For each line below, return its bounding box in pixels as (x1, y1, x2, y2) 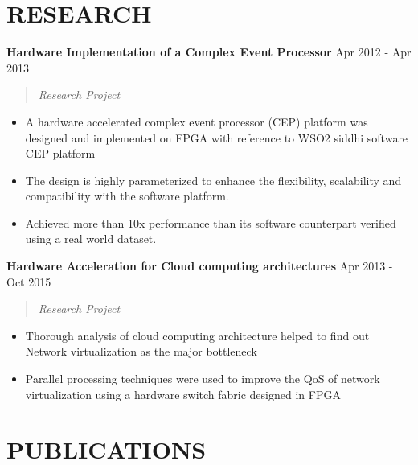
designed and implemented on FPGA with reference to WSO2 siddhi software (25, 129, 408, 146)
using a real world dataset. (25, 230, 157, 247)
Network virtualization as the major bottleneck (25, 343, 257, 360)
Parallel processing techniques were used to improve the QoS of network (25, 370, 380, 387)
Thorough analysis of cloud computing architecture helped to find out (25, 327, 370, 344)
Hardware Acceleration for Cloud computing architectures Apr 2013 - (6, 257, 393, 274)
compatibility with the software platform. (25, 187, 229, 204)
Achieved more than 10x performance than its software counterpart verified (25, 214, 396, 231)
